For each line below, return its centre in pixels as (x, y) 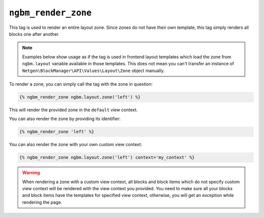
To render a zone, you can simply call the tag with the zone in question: (81, 84)
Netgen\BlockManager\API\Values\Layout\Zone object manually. (93, 71)
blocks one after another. (34, 34)
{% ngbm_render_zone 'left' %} (57, 132)
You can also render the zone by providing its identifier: (65, 119)
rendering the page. (42, 202)
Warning (31, 173)
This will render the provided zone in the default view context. (73, 110)
